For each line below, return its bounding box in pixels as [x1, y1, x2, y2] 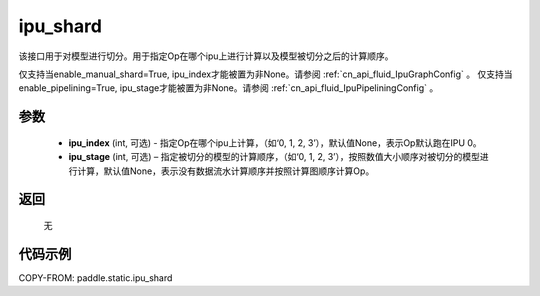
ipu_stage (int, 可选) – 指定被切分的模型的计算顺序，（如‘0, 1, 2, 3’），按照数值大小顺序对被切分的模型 [68, 151, 480, 163]
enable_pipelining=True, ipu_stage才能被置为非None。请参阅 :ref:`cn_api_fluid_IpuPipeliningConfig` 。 [18, 82, 439, 94]
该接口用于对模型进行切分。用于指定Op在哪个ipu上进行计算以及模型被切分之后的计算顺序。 [18, 50, 394, 62]
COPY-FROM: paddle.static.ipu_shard [18, 271, 173, 284]
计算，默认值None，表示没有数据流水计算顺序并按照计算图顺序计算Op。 [76, 165, 375, 177]
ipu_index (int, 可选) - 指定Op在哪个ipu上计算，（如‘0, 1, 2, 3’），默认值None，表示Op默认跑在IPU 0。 [68, 136, 482, 149]
